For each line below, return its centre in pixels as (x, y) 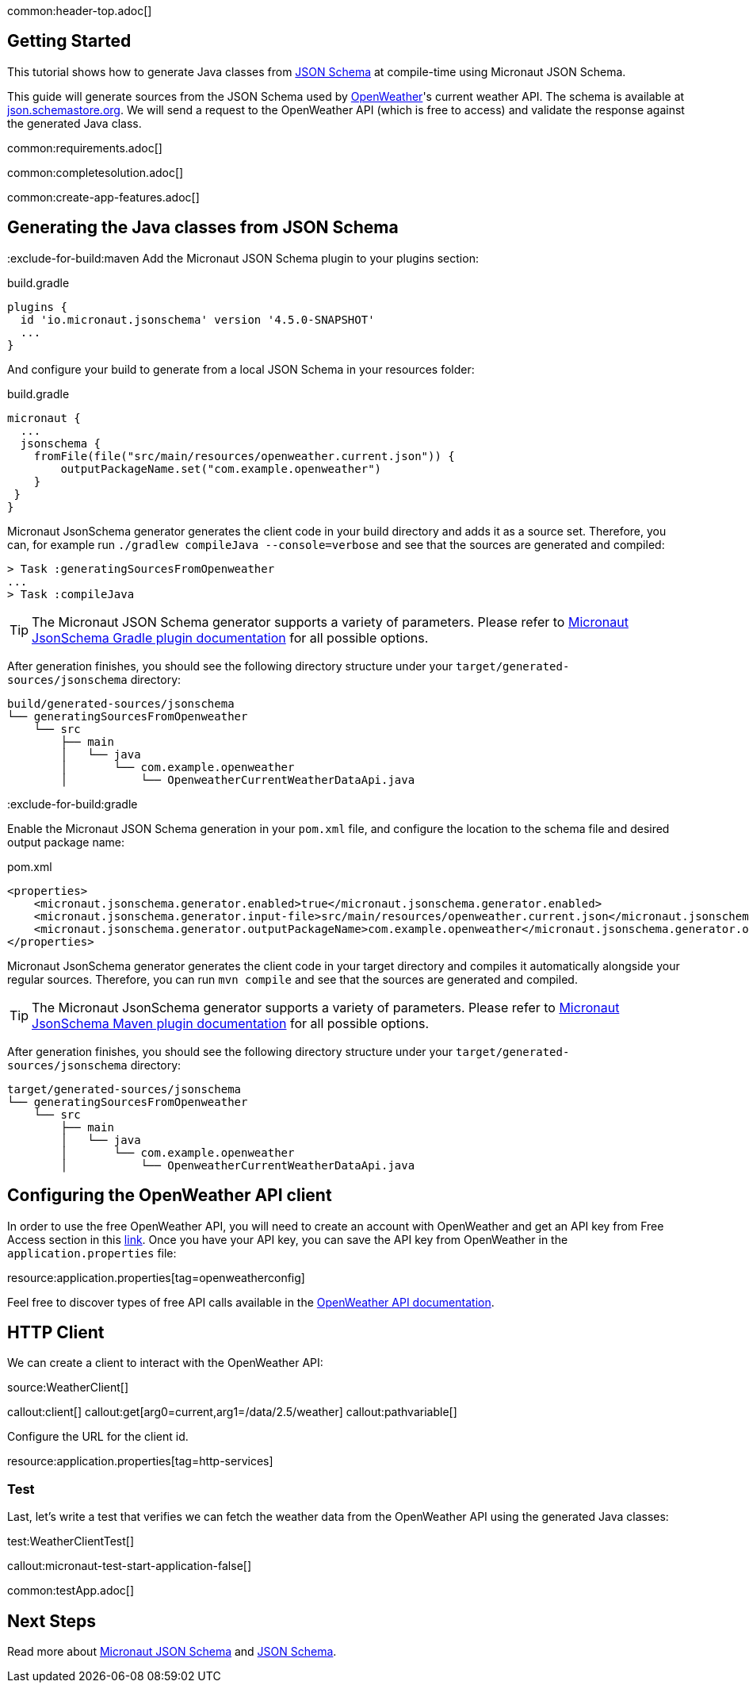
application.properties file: (92, 1253)
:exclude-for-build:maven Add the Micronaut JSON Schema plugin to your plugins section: (243, 258)
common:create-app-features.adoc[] (103, 197)
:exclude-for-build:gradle (73, 804)
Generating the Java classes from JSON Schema (203, 228)
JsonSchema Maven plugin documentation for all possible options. (231, 1023)
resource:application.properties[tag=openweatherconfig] (156, 1277)
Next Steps (52, 1621)
